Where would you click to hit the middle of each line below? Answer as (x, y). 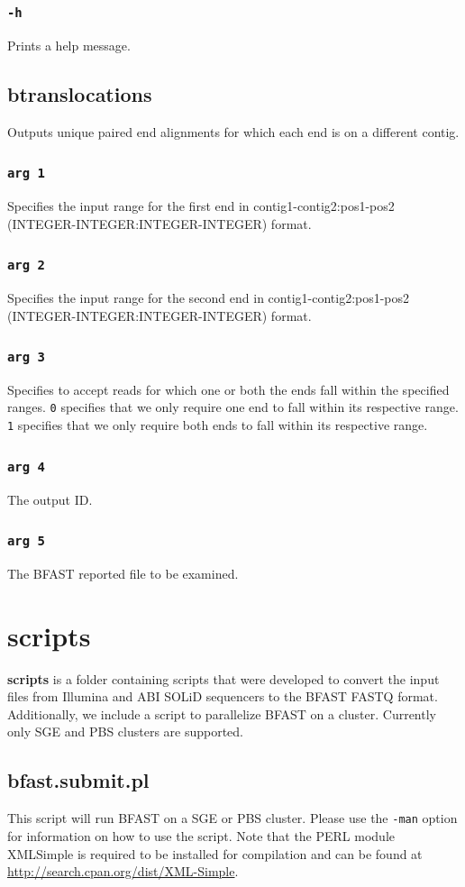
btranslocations (80, 93)
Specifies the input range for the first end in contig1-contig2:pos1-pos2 (201, 205)
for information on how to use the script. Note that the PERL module (201, 835)
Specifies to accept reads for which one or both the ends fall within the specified (228, 389)
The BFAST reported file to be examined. (123, 573)
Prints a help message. (69, 45)
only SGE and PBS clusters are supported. (126, 732)
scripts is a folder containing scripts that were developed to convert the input (223, 678)
